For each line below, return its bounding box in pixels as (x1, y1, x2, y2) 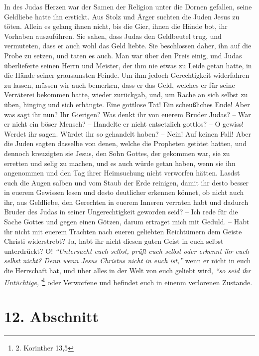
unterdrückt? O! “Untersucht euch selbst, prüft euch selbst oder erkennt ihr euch (4, 245, 250, 256)
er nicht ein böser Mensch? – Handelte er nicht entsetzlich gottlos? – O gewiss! (4, 119, 244, 129)
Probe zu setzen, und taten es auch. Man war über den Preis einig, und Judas (4, 50, 242, 60)
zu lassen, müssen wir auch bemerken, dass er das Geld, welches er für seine (4, 79, 235, 90)
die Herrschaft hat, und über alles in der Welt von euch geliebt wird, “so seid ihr (4, 265, 251, 276)
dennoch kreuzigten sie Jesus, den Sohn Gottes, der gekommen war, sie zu (4, 148, 230, 158)
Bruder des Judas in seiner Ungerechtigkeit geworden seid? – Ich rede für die (4, 206, 238, 217)
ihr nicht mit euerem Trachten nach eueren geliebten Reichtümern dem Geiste (4, 226, 242, 236)
